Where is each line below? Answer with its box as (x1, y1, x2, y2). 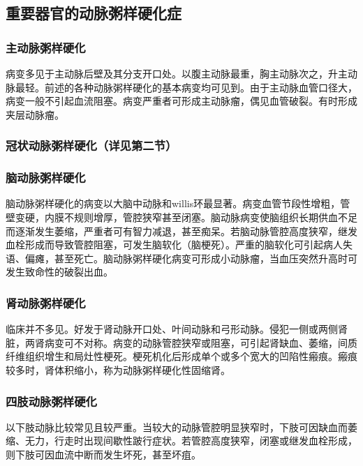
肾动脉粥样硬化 (6, 294, 86, 311)
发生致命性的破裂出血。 (6, 264, 113, 279)
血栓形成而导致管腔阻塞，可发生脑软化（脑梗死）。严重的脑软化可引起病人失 (6, 237, 353, 252)
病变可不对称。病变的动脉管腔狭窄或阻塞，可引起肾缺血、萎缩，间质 (44, 335, 357, 349)
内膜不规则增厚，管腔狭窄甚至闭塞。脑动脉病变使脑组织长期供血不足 (44, 210, 357, 225)
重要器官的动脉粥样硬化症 (6, 2, 181, 24)
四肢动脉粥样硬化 (6, 392, 97, 409)
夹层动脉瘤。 (6, 107, 64, 121)
